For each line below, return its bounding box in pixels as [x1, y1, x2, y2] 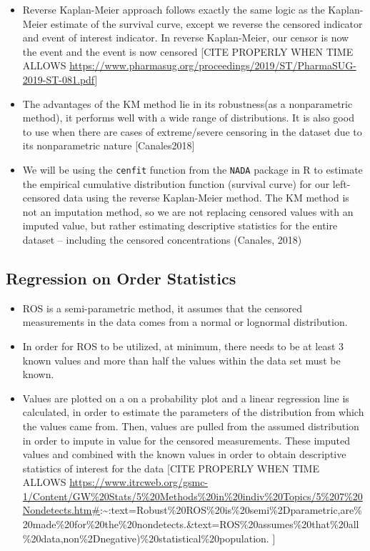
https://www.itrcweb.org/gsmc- [69, 475, 209, 490]
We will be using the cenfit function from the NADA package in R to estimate [22, 162, 363, 177]
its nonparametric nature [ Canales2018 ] [22, 138, 195, 153]
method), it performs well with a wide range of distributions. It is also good [22, 110, 354, 125]
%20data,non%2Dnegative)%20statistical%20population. [22, 530, 269, 545]
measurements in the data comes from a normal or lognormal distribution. [22, 314, 348, 329]
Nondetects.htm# [22, 502, 100, 517]
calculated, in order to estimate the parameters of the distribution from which [22, 404, 364, 420]
